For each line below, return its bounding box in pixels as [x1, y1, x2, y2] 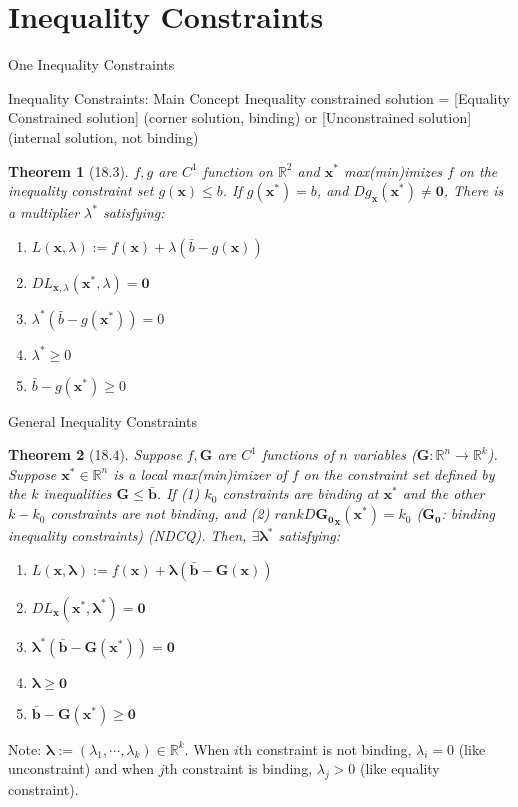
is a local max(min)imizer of [113, 463, 287, 484]
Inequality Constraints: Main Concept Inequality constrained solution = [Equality [8, 87, 510, 108]
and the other [402, 483, 485, 504]
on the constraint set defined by [303, 463, 495, 484]
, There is [443, 180, 504, 201]
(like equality [360, 758, 440, 779]
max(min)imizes [343, 160, 443, 181]
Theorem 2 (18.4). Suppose [8, 444, 182, 465]
